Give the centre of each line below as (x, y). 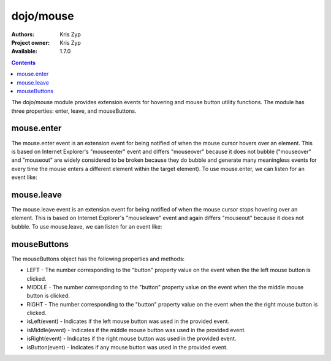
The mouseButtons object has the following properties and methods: (98, 259)
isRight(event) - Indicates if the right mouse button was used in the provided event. (131, 339)
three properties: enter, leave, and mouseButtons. (74, 111)
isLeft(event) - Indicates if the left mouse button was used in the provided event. (128, 321)
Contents (24, 63)
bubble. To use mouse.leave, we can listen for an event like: (87, 226)
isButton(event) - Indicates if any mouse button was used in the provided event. (127, 347)
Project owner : (31, 42)
